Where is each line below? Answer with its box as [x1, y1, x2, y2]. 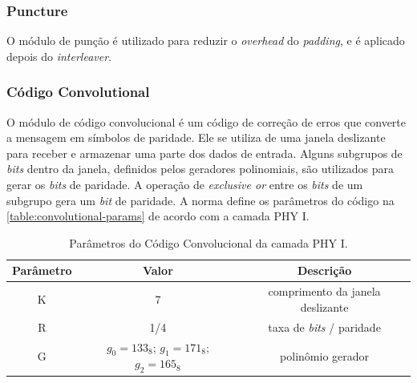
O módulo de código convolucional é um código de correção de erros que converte [6, 113, 407, 130]
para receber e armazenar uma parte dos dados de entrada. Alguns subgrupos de [6, 144, 403, 161]
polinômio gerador [280, 347, 370, 364]
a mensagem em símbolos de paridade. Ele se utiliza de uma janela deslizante [6, 129, 386, 146]
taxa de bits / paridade [268, 318, 381, 335]
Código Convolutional [6, 82, 150, 102]
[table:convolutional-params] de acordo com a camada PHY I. [6, 208, 310, 224]
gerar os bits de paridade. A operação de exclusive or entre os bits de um [6, 176, 363, 192]
